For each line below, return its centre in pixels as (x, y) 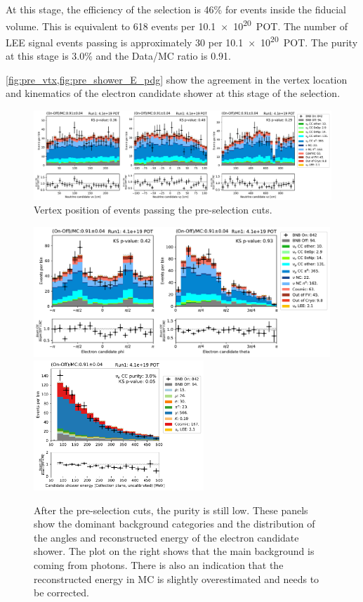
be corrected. (62, 593)
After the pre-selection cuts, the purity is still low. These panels (171, 510)
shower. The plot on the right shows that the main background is (174, 551)
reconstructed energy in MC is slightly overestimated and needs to (177, 578)
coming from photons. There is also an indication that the (159, 564)
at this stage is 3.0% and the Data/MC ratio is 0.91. (118, 56)
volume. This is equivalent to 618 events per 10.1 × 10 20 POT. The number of (177, 25)
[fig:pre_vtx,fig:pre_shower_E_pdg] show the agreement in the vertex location (177, 79)
